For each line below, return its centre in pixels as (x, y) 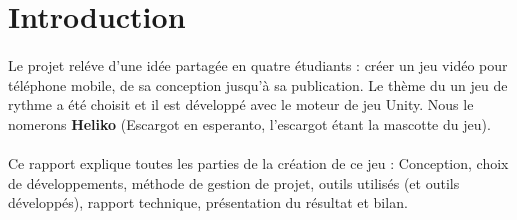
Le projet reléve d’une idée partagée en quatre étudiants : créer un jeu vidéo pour (258, 64)
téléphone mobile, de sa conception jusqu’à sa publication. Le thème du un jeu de (258, 84)
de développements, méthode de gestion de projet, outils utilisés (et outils (234, 182)
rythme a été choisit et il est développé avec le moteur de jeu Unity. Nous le (241, 104)
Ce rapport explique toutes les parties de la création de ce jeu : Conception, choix (258, 162)
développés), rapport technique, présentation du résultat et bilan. (208, 202)
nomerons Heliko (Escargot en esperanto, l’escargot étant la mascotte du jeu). (249, 123)
